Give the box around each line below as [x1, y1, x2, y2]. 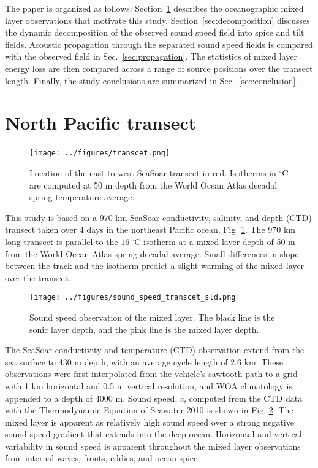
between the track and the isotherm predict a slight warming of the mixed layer [5, 259, 304, 272]
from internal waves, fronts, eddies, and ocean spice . [5, 451, 200, 464]
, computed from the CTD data [184, 391, 303, 404]
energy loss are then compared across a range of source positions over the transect [5, 61, 313, 74]
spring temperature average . [29, 190, 135, 203]
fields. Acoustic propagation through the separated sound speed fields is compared [5, 37, 313, 50]
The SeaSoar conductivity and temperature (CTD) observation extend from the [5, 343, 305, 356]
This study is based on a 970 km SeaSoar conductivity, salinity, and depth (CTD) [5, 211, 312, 224]
